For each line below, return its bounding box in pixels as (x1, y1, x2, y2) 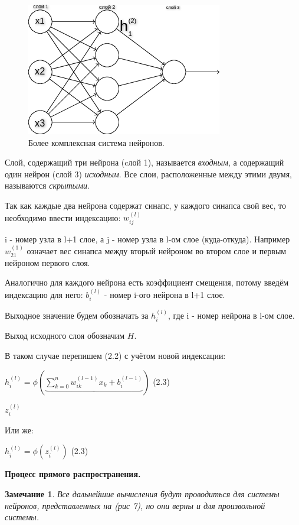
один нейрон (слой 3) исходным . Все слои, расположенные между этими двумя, (5, 167, 292, 180)
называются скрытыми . (5, 179, 90, 192)
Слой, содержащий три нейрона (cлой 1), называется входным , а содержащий (5, 156, 284, 168)
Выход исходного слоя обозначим (5, 329, 125, 342)
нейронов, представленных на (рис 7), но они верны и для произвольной (5, 499, 265, 511)
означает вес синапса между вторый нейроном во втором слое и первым (27, 245, 287, 257)
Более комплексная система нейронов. (28, 136, 165, 148)
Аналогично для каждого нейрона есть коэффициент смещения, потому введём (5, 276, 289, 289)
